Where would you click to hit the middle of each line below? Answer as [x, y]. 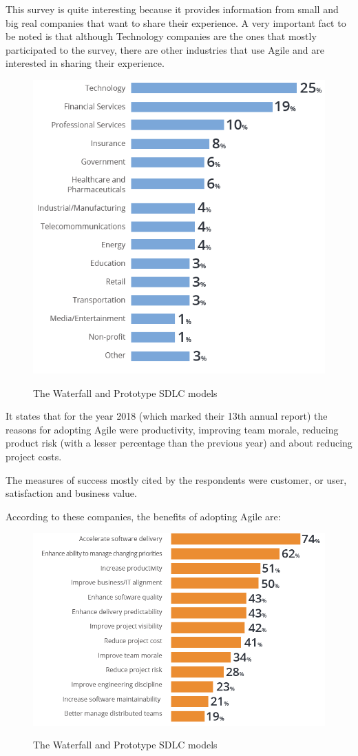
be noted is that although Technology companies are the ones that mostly [161, 36]
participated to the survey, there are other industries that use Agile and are [165, 49]
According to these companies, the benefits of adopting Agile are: [143, 516]
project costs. [34, 456]
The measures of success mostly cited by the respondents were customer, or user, [176, 479]
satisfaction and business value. [71, 493]
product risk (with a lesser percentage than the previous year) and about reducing [179, 443]
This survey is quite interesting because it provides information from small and [172, 9]
